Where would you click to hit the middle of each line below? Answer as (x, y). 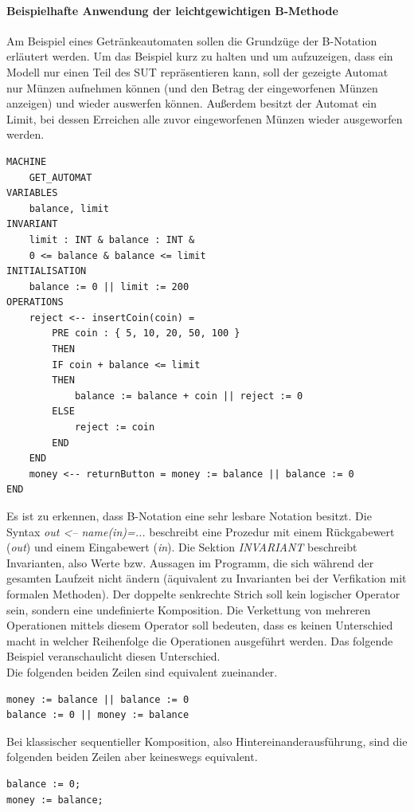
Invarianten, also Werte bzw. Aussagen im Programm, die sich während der (190, 562)
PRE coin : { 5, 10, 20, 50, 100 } (146, 333)
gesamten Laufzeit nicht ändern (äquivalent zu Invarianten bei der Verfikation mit (207, 578)
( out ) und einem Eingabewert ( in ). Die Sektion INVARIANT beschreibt (182, 547)
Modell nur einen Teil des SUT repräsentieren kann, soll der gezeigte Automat (197, 71)
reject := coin (115, 428)
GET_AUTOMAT (61, 177)
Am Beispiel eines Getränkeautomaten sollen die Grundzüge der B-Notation (192, 40)
